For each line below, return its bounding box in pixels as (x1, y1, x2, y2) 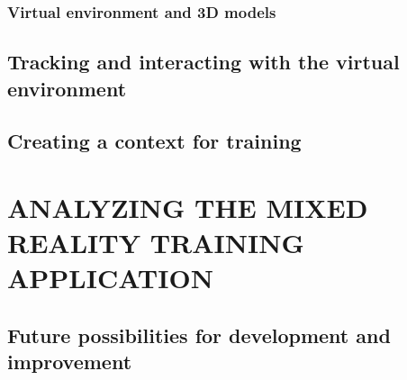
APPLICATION (7, 259, 213, 296)
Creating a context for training (7, 127, 302, 155)
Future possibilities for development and (7, 321, 391, 348)
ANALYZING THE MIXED (7, 188, 368, 225)
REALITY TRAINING (7, 224, 304, 261)
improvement (7, 348, 132, 375)
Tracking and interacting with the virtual (7, 48, 400, 76)
